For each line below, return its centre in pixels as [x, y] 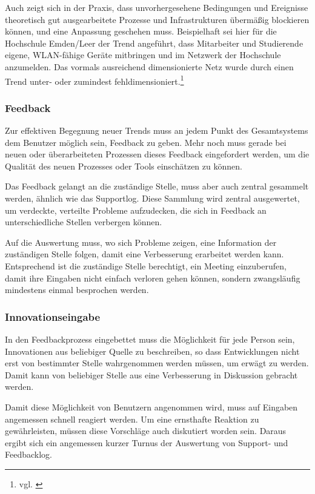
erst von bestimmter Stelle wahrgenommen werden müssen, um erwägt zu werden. [157, 363]
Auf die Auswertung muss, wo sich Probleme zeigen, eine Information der [141, 242]
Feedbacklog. [28, 454]
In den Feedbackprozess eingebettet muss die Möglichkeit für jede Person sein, [150, 339]
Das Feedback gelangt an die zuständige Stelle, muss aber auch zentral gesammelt [157, 186]
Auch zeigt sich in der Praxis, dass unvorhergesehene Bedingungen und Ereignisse [157, 7]
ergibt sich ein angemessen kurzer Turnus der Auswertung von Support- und [147, 442]
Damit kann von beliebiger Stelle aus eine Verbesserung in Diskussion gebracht [151, 374]
